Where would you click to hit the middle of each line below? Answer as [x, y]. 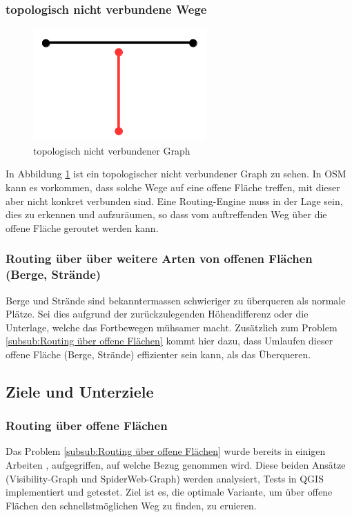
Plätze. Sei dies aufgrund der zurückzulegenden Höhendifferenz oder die [157, 314]
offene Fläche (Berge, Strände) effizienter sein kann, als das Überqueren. [158, 354]
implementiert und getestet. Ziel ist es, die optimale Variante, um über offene [169, 492]
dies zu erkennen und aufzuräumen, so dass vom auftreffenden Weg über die [166, 214]
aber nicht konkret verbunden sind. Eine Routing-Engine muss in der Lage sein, [174, 201]
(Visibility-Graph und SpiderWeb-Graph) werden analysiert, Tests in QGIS [165, 478]
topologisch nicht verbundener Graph [112, 150]
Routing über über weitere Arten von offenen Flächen [159, 258]
